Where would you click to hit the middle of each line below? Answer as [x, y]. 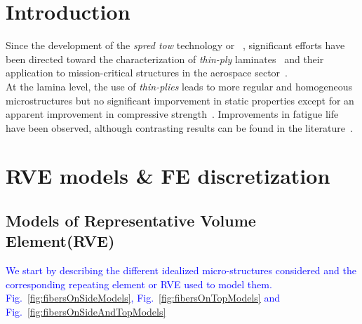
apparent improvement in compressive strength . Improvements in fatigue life [172, 114]
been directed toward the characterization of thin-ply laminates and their [165, 59]
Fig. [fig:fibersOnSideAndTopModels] [86, 312]
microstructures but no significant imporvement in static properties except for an [180, 100]
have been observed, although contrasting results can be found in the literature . [179, 127]
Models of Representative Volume [131, 221]
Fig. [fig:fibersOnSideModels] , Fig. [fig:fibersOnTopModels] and [143, 298]
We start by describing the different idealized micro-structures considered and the [181, 270]
